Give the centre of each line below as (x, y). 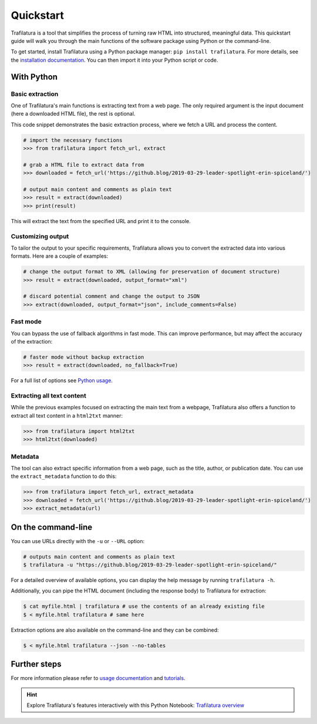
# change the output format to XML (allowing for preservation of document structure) (152, 272)
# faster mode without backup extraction (84, 357)
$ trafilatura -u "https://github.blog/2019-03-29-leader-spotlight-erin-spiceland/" (150, 565)
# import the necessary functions (73, 140)
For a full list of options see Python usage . (62, 380)
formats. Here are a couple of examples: (60, 256)
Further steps (36, 664)
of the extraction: (32, 341)
